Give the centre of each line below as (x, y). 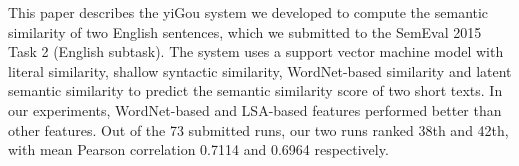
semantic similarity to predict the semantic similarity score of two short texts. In (255, 90)
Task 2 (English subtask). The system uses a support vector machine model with (256, 51)
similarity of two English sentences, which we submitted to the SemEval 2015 (245, 31)
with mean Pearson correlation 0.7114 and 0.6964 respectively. (198, 149)
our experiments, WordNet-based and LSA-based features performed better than (255, 109)
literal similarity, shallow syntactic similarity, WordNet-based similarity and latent (260, 70)
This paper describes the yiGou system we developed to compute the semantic (248, 12)
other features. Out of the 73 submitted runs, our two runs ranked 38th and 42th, (258, 129)
